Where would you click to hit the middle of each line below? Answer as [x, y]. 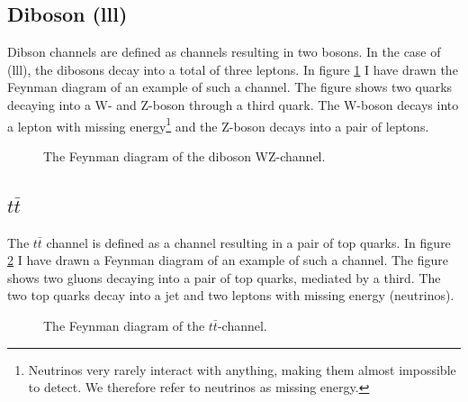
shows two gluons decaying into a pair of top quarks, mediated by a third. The [224, 277]
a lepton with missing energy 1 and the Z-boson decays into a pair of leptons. [218, 124]
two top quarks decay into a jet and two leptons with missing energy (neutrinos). [231, 295]
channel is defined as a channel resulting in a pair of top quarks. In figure [248, 242]
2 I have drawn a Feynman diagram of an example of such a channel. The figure [228, 260]
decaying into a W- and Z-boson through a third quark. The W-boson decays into [233, 104]
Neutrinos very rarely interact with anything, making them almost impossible [242, 369]
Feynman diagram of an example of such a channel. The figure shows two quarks [230, 87]
